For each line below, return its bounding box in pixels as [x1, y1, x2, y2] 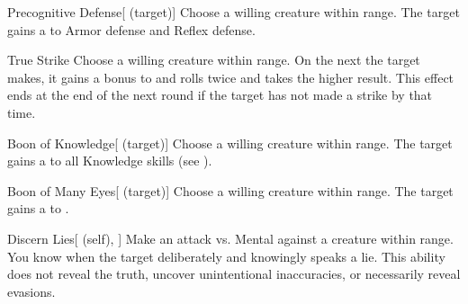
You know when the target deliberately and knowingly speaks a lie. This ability [7, 246, 445, 265]
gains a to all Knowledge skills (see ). [7, 151, 212, 170]
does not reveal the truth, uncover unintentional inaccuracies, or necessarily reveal [7, 264, 461, 283]
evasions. [7, 282, 56, 300]
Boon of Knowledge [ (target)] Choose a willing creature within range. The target [7, 133, 453, 152]
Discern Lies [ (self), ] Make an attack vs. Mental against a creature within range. [7, 228, 454, 247]
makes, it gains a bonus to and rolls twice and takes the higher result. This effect [7, 67, 454, 86]
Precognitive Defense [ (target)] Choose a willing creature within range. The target [7, 3, 460, 21]
